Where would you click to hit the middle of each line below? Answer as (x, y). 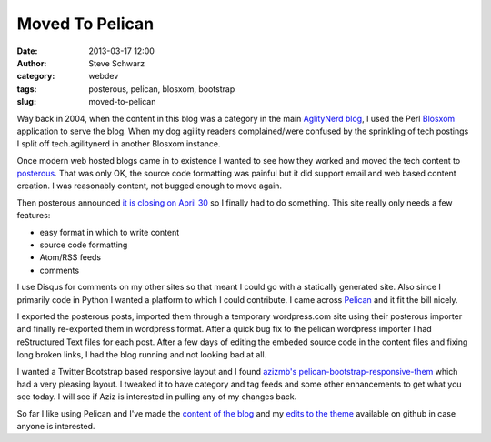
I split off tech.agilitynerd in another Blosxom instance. (119, 144)
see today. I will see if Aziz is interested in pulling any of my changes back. (157, 397)
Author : (32, 63)
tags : (27, 89)
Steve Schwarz (117, 63)
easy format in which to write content (110, 232)
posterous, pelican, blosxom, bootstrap (162, 89)
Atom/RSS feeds (70, 257)
